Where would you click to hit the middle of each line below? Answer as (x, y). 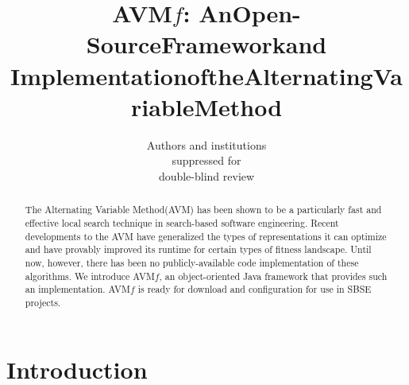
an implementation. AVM (77, 289)
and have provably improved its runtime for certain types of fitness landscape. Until (198, 249)
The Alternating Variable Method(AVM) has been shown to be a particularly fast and (203, 210)
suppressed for (206, 160)
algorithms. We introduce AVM (90, 276)
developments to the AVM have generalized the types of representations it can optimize (206, 236)
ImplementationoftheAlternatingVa (206, 75)
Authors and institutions (206, 144)
